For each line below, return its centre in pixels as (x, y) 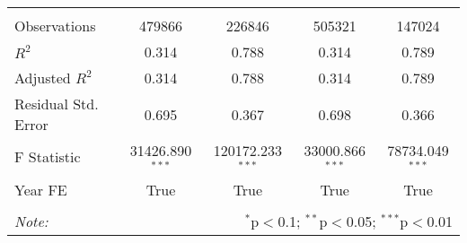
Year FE (41, 189)
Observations (55, 26)
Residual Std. (57, 104)
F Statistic (48, 157)
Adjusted (43, 78)
